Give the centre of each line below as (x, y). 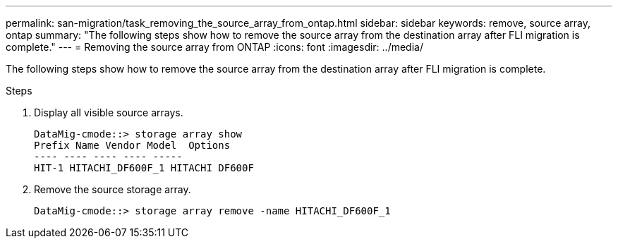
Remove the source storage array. (113, 189)
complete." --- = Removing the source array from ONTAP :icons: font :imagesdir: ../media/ (214, 47)
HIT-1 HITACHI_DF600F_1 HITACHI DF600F (144, 168)
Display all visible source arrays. (109, 112)
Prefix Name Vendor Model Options (132, 145)
